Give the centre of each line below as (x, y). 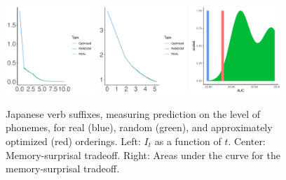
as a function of (188, 141)
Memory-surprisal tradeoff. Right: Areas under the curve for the (143, 155)
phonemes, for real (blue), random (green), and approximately (139, 127)
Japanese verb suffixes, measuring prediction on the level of (133, 113)
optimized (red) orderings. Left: (73, 141)
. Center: (247, 141)
